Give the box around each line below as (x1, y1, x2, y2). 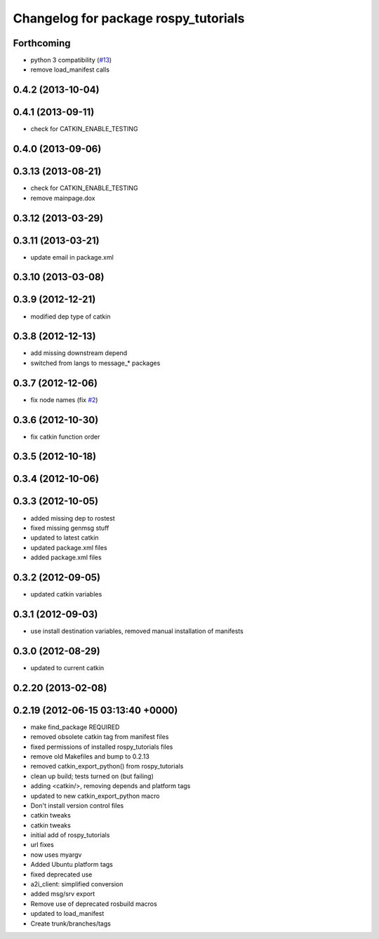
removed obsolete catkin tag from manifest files (30, 733, 169, 741)
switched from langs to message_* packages (30, 359, 161, 367)
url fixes (30, 841, 54, 849)
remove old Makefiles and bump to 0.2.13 (30, 752, 150, 761)
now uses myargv (30, 850, 82, 859)
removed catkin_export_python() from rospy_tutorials (30, 762, 184, 771)
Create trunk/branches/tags (30, 919, 112, 928)
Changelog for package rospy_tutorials (13, 11, 245, 26)
